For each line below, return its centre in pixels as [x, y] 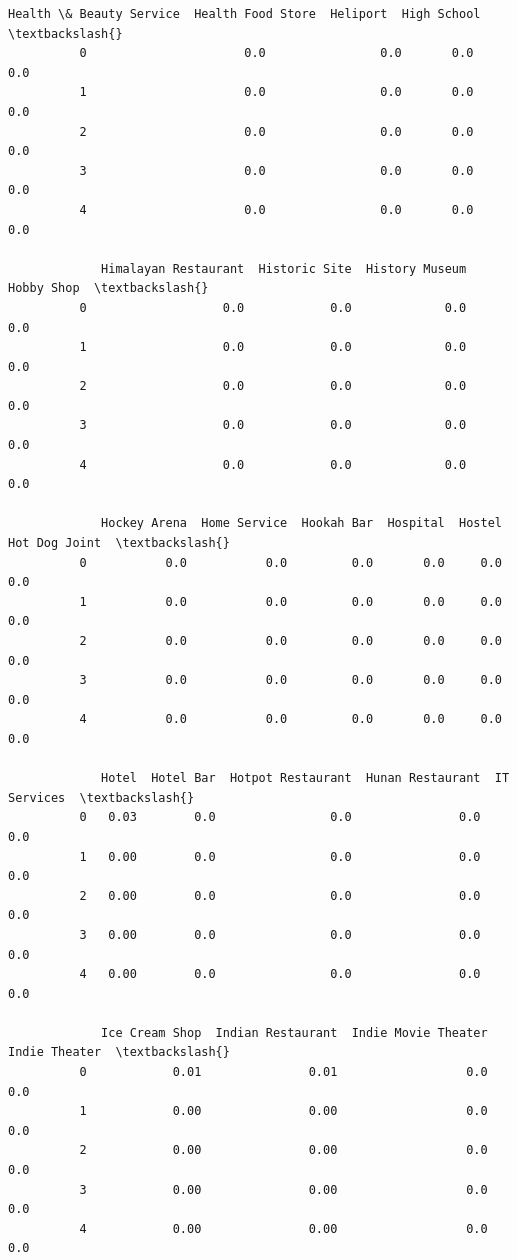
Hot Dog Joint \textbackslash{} [119, 543]
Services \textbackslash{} [101, 797]
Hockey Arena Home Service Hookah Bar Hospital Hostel [301, 523]
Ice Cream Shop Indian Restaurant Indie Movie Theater [294, 1032]
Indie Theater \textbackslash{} [119, 1052]
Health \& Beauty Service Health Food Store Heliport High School [244, 14]
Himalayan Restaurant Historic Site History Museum [284, 268]
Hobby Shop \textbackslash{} [108, 288]
